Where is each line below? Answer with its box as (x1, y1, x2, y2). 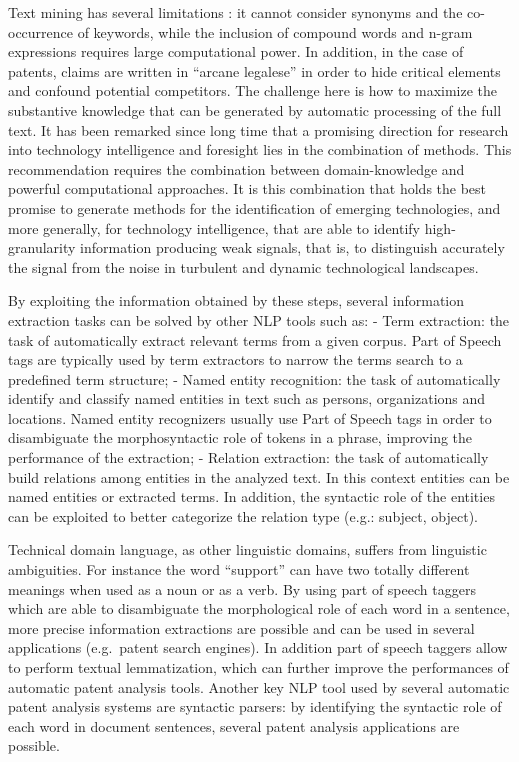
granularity (8, 237, 76, 258)
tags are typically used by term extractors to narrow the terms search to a (8, 349, 463, 370)
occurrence (8, 21, 74, 42)
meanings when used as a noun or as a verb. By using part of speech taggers (8, 578, 476, 599)
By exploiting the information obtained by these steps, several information (8, 290, 465, 311)
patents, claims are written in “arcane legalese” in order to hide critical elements (8, 60, 501, 81)
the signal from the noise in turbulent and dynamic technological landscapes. (8, 256, 479, 277)
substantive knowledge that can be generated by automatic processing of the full (8, 99, 502, 120)
